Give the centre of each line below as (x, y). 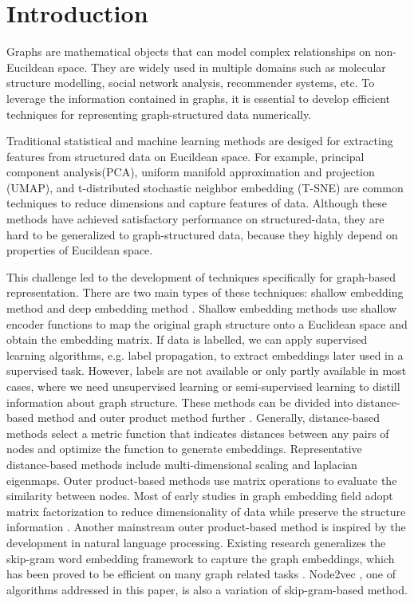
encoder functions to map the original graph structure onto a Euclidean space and (207, 323)
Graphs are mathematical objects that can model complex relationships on (189, 51)
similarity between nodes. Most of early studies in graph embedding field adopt (200, 496)
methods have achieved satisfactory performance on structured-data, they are (195, 219)
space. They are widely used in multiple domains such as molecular (222, 67)
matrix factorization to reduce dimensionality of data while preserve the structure (206, 511)
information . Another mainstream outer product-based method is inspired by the (206, 527)
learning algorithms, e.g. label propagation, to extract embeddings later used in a (205, 355)
